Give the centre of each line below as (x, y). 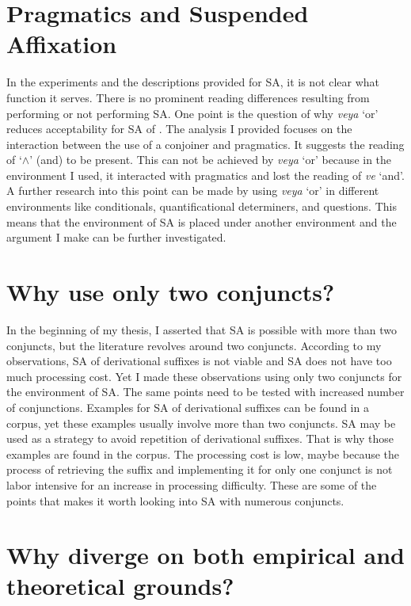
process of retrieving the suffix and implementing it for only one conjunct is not (200, 469)
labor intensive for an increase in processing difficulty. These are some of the (192, 484)
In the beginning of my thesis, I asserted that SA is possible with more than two (202, 329)
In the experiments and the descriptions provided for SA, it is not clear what (193, 82)
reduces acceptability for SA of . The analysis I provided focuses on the (179, 129)
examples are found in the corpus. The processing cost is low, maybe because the (203, 454)
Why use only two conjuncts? (171, 292)
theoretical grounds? (120, 586)
